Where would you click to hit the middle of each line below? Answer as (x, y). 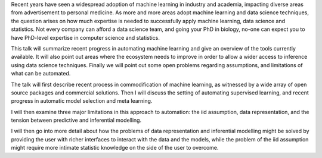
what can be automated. (41, 74)
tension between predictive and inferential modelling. (76, 120)
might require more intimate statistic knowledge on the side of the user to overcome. (115, 148)
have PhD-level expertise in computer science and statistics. (86, 37)
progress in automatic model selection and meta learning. (82, 101)
